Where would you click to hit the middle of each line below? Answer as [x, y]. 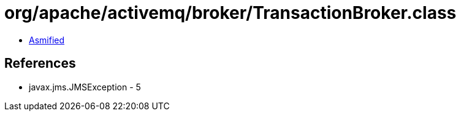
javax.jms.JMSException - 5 [85, 87]
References [40, 63]
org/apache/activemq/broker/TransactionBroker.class [230, 13]
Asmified [47, 40]
